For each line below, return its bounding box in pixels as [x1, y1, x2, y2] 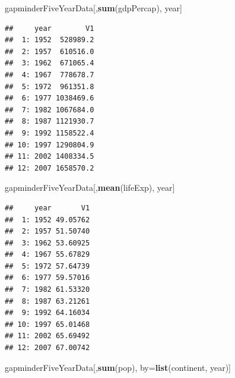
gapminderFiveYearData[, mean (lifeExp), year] [5, 181, 175, 194]
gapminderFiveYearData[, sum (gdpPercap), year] [5, 2, 183, 14]
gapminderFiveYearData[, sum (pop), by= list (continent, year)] [5, 361, 231, 373]
